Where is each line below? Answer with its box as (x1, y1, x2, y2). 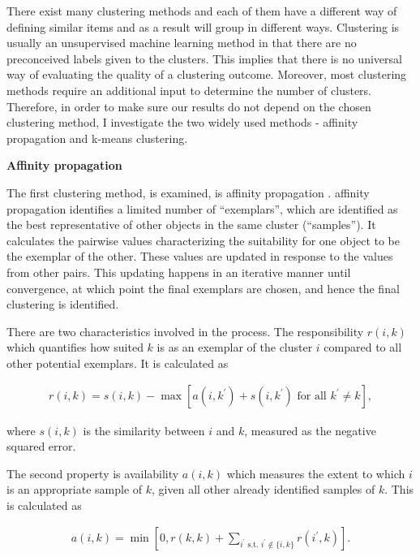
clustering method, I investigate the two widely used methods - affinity (6, 114, 358, 131)
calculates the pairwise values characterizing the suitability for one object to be (6, 231, 401, 248)
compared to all (324, 339, 402, 356)
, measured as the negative (244, 421, 376, 438)
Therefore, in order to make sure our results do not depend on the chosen (6, 97, 371, 114)
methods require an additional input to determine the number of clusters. (6, 81, 372, 98)
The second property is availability (6, 464, 179, 481)
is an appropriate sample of (6, 481, 143, 498)
